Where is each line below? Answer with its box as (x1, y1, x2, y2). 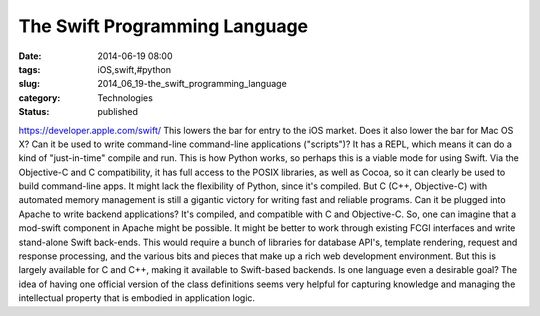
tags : (18, 63, 41, 75)
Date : (18, 50, 42, 62)
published (97, 106, 139, 118)
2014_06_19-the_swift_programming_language (97, 78, 287, 90)
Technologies (97, 91, 154, 104)
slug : (18, 78, 40, 90)
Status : (18, 106, 50, 118)
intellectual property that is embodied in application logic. (18, 292, 255, 304)
